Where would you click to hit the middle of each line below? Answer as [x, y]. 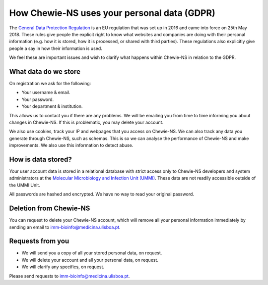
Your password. [38, 99]
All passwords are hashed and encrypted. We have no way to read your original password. [102, 194]
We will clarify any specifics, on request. [63, 267]
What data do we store [45, 71]
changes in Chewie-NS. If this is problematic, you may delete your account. [86, 122]
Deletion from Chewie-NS [50, 209]
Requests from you [39, 241]
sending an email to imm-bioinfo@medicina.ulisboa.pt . [65, 227]
